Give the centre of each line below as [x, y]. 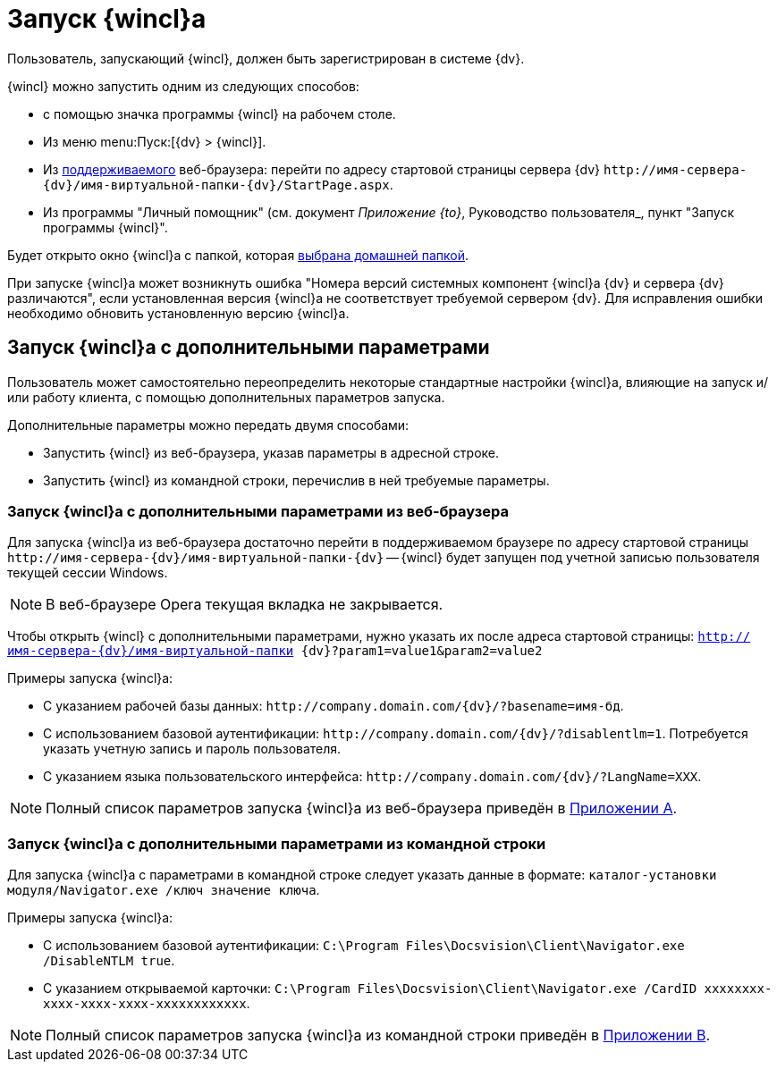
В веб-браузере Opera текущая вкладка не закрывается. [245, 605]
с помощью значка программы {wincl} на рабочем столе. [220, 114]
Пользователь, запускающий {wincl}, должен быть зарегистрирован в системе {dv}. [266, 58]
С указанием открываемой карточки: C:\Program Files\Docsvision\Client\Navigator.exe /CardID [370, 989]
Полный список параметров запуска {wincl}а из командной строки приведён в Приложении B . [378, 1035]
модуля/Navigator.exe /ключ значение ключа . [164, 890]
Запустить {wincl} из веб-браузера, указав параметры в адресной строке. [271, 452]
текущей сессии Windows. [88, 573]
